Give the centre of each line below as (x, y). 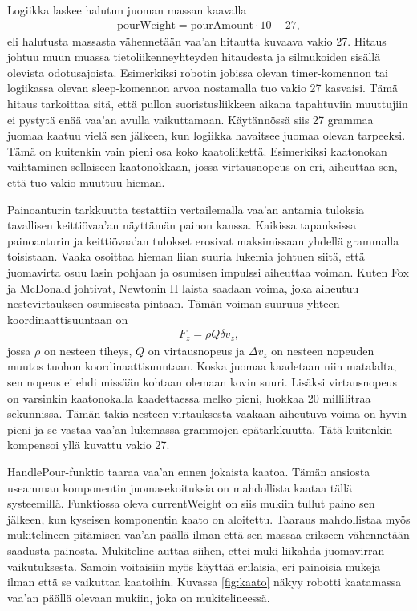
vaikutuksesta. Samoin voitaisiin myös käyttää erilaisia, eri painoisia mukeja (194, 566)
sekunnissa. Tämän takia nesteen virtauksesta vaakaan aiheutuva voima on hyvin (207, 413)
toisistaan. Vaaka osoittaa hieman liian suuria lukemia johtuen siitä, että (186, 256)
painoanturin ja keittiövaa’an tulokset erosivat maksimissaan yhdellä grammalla (203, 240)
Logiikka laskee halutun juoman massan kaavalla (127, 10)
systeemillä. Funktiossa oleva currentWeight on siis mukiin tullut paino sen (191, 503)
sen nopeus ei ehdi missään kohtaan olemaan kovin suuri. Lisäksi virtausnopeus (202, 381)
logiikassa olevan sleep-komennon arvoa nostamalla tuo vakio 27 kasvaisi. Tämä (203, 88)
